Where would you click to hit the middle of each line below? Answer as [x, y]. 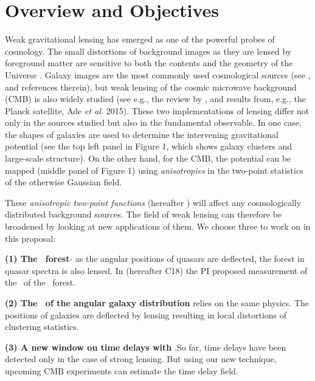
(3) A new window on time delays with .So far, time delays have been [146, 347]
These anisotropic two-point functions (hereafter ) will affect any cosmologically [153, 202]
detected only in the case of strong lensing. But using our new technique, [141, 359]
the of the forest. [40, 282]
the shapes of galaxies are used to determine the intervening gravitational [142, 134]
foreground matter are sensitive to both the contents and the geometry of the [149, 63]
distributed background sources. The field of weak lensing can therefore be [144, 214]
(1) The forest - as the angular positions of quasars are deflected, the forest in [155, 259]
